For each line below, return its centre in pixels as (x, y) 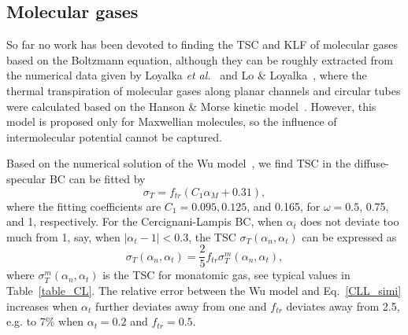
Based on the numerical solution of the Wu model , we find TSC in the (179, 163)
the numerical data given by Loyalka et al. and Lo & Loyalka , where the (187, 75)
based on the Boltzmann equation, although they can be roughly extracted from (200, 59)
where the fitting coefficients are (84, 206)
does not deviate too (350, 221)
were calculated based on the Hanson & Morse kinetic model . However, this (191, 106)
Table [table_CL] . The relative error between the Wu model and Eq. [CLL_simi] (204, 290)
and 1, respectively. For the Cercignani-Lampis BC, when (145, 221)
